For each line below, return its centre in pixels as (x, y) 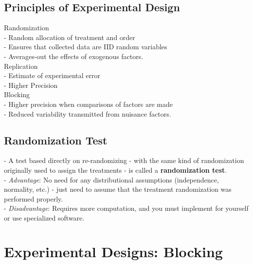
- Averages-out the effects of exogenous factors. (74, 56)
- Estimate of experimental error (52, 75)
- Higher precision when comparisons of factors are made (88, 104)
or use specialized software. (44, 217)
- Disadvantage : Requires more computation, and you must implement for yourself (126, 208)
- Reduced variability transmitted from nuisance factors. (88, 113)
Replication (21, 66)
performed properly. (34, 198)
